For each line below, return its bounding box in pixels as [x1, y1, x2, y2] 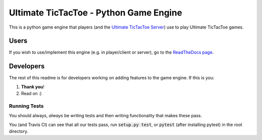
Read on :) [21, 91, 42, 96]
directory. [9, 128, 29, 134]
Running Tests [9, 102, 44, 109]
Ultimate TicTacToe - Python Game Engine [9, 7, 182, 18]
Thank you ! [21, 84, 45, 90]
